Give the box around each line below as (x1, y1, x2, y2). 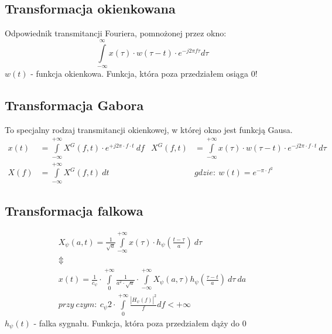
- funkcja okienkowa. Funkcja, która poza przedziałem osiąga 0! (30, 67, 258, 79)
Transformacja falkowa (5, 202, 143, 220)
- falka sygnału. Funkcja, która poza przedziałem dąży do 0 (33, 316, 247, 329)
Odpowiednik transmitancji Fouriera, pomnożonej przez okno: (5, 27, 227, 39)
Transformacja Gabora (5, 96, 144, 114)
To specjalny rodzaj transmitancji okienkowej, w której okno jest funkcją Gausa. (5, 123, 293, 135)
